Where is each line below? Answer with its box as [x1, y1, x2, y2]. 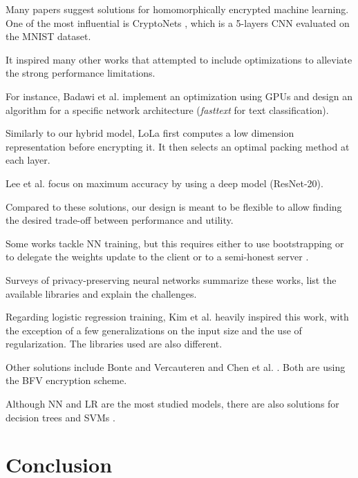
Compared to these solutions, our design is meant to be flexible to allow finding [6, 199, 342, 213]
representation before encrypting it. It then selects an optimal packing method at [6, 139, 350, 153]
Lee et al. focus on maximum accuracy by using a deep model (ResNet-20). [6, 175, 323, 190]
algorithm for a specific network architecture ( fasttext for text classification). [6, 102, 329, 117]
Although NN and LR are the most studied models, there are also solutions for [6, 396, 339, 411]
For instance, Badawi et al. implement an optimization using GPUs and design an [6, 88, 352, 103]
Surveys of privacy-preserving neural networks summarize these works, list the [6, 272, 337, 287]
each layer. [6, 153, 50, 167]
